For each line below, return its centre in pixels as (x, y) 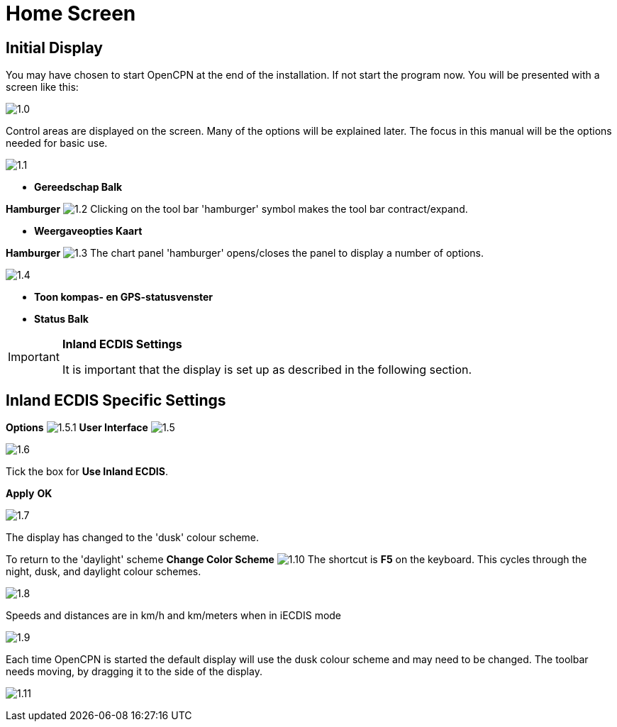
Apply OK (29, 494)
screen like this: (42, 87)
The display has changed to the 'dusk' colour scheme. (133, 538)
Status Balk (61, 319)
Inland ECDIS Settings (122, 344)
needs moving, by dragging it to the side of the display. (134, 672)
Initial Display (54, 48)
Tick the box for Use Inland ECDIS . (87, 472)
